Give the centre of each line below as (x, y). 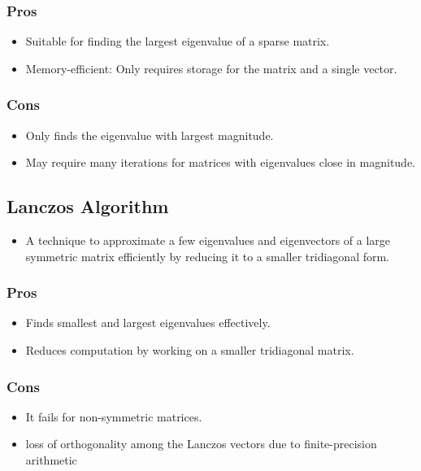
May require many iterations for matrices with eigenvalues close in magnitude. (221, 162)
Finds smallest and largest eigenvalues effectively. (148, 323)
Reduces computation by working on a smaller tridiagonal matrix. (190, 350)
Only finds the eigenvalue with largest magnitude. (150, 135)
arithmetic (51, 460)
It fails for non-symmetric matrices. (114, 416)
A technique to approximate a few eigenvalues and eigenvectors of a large (208, 240)
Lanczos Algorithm (88, 206)
